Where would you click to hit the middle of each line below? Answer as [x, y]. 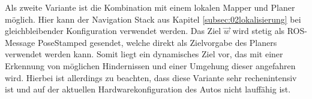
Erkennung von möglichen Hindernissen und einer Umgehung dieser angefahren [150, 65]
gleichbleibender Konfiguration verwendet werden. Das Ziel [113, 31]
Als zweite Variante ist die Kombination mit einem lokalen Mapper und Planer [150, 7]
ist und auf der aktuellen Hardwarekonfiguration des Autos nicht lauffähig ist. [148, 89]
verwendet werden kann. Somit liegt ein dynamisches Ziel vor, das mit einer [144, 54]
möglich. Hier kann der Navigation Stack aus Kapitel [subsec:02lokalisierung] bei [153, 19]
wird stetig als [259, 31]
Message [20, 42]
